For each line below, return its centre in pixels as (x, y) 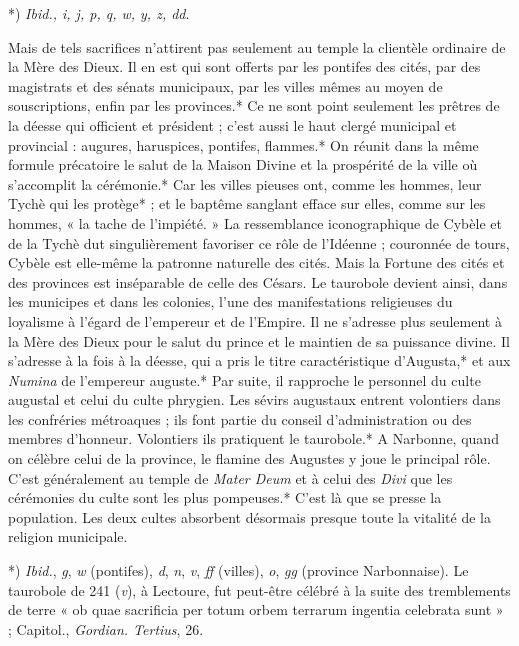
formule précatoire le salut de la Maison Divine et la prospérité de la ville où (243, 164)
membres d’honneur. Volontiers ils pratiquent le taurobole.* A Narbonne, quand (253, 438)
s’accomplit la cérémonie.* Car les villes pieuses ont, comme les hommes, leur (245, 183)
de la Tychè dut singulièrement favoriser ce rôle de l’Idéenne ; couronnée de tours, (259, 242)
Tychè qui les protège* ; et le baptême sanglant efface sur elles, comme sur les (247, 203)
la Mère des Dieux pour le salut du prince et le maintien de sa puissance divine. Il (259, 340)
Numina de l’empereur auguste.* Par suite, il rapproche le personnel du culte (244, 379)
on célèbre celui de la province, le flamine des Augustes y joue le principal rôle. (249, 458)
